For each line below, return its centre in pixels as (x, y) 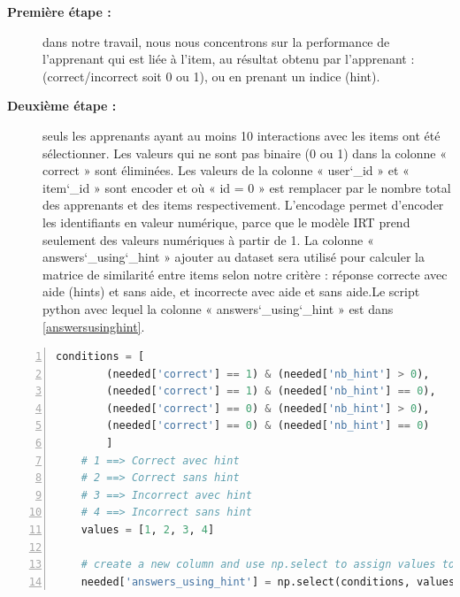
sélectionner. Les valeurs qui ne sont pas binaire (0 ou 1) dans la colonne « (245, 153)
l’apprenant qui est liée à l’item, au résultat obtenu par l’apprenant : (229, 59)
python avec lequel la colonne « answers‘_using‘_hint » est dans (218, 308)
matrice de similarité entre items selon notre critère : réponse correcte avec (245, 274)
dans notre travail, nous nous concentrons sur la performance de (216, 41)
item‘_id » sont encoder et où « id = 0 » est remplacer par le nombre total (247, 187)
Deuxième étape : (62, 106)
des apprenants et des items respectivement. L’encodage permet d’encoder (243, 205)
